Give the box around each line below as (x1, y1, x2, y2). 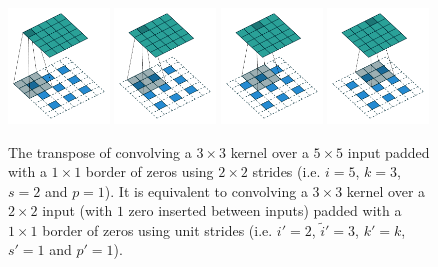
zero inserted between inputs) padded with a (128, 200, 402, 221)
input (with (42, 200, 113, 221)
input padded (347, 141, 430, 162)
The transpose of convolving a (8, 141, 192, 162)
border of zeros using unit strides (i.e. (42, 219, 273, 240)
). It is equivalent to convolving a (104, 180, 308, 201)
